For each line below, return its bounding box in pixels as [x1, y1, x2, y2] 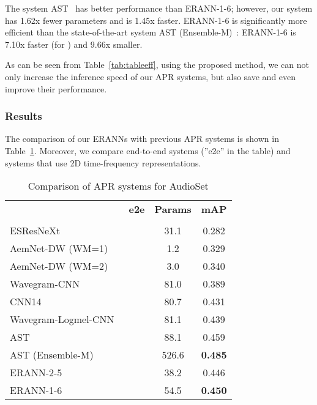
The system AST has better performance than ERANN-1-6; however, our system [5, 2, 313, 14]
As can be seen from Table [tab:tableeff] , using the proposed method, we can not [5, 58, 309, 71]
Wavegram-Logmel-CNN [10, 312, 114, 327]
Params [154, 202, 192, 217]
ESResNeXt [10, 223, 61, 238]
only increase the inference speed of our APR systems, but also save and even [5, 70, 296, 83]
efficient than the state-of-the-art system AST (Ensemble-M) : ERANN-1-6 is [5, 26, 296, 39]
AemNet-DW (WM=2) [10, 259, 108, 273]
